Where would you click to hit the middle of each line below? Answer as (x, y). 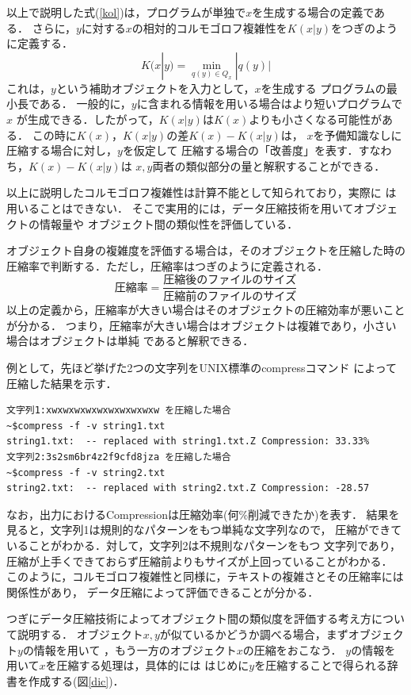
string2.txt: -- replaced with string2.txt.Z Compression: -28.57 (188, 488)
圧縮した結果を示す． (62, 383)
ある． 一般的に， (85, 104)
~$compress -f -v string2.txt (86, 472)
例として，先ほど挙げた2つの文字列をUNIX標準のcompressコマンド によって (202, 367)
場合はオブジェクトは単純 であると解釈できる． (130, 341)
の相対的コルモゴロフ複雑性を (209, 27)
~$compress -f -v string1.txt (86, 426)
